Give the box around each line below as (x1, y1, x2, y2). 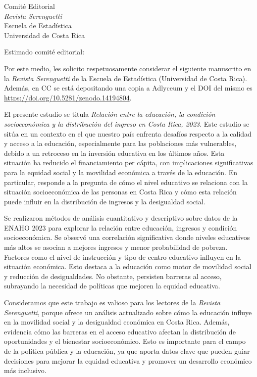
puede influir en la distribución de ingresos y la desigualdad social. (4, 196, 206, 206)
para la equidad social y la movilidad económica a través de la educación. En (4, 167, 237, 177)
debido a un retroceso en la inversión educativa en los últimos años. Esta (4, 147, 225, 158)
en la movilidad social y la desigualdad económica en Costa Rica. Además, (4, 317, 230, 327)
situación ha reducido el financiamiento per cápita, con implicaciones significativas (4, 157, 254, 168)
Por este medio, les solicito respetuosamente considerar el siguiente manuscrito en (4, 63, 252, 73)
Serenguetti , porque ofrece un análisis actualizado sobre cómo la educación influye (4, 307, 252, 317)
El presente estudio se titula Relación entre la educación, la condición (4, 109, 215, 119)
